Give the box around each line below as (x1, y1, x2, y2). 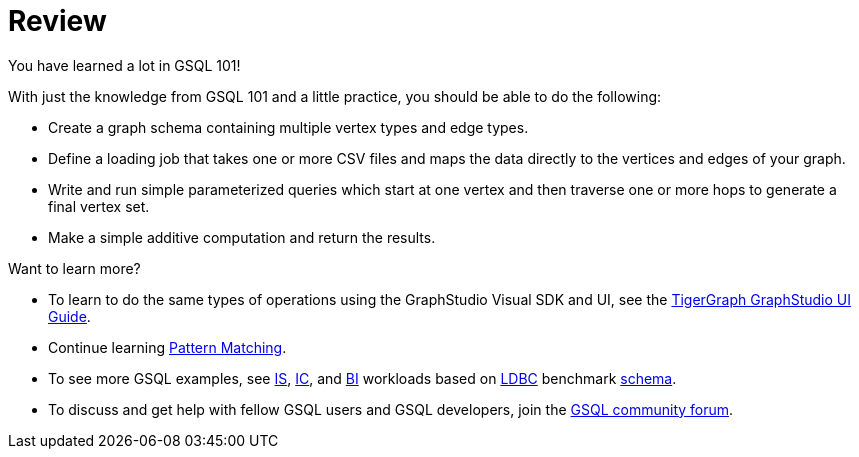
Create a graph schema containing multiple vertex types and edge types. (48, 118, 529, 136)
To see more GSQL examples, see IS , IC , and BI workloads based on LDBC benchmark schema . (48, 369, 677, 387)
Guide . (48, 307, 91, 325)
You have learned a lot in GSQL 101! (8, 56, 241, 74)
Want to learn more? (8, 259, 141, 277)
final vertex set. (48, 197, 150, 215)
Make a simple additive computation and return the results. (48, 228, 436, 246)
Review (8, 4, 107, 38)
